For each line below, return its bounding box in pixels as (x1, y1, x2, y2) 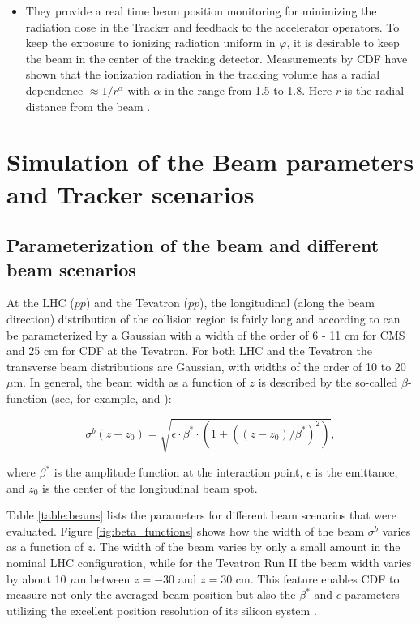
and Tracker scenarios (6, 177, 255, 210)
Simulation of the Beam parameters (6, 145, 414, 178)
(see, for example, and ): (50, 389, 172, 406)
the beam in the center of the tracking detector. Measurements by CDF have (25, 49, 408, 66)
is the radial (344, 81, 405, 98)
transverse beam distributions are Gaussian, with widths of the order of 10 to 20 (6, 357, 406, 374)
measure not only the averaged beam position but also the (6, 586, 296, 603)
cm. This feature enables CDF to (235, 570, 400, 587)
